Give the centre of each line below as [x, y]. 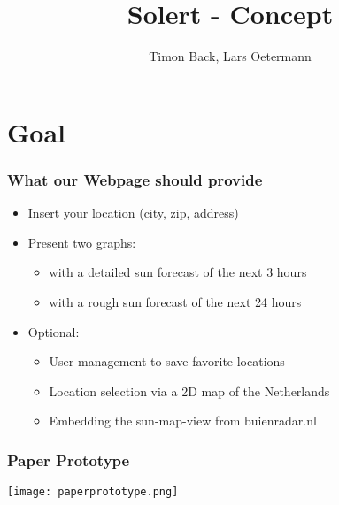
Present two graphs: [82, 242]
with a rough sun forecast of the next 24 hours [175, 301]
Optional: [54, 331]
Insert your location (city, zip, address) [133, 213]
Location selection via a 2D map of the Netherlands [189, 390]
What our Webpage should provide [135, 179]
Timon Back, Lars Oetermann [230, 56]
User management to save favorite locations [167, 361]
